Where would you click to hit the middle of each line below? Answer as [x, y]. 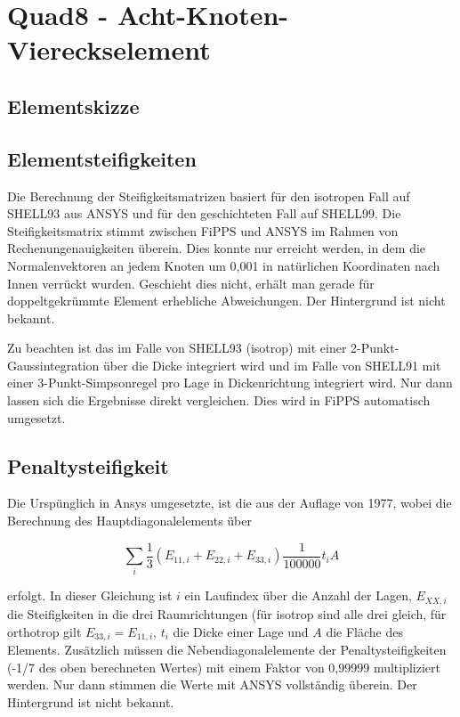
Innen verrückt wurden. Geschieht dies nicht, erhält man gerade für [191, 283]
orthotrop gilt [44, 631]
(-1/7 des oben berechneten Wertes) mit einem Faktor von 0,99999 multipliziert [224, 667]
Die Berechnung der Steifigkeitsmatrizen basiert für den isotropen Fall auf [209, 196]
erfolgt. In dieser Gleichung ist [90, 595]
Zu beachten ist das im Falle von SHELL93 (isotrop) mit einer [177, 348]
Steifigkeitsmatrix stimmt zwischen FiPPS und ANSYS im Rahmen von [203, 230]
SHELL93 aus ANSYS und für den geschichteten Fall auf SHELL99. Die [204, 213]
